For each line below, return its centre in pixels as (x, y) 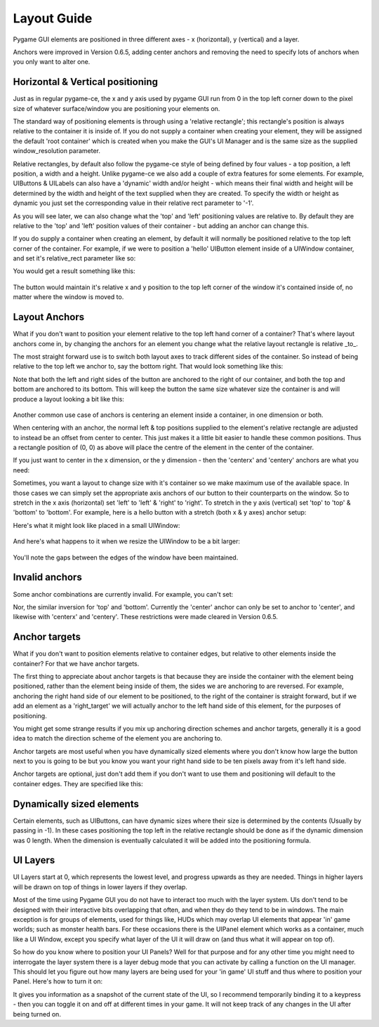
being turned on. (37, 1014)
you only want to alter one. (52, 62)
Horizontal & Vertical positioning (85, 82)
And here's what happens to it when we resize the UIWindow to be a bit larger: (127, 541)
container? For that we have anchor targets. (76, 663)
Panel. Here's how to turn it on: (58, 981)
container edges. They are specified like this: (78, 783)
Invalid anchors (47, 577)
